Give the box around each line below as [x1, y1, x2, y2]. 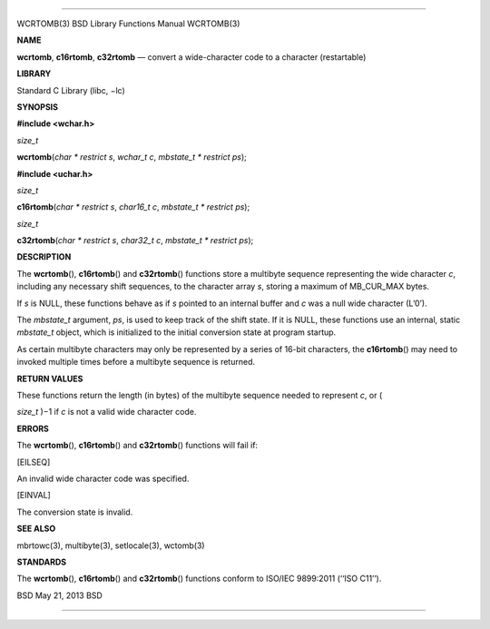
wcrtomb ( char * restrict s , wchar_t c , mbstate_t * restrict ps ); [16, 152, 247, 162]
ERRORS [16, 423, 50, 434]
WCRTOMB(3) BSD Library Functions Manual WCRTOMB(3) [16, 18, 240, 29]
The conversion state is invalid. [16, 506, 133, 517]
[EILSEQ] [16, 457, 51, 467]
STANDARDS [16, 556, 67, 567]
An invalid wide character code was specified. [16, 473, 190, 484]
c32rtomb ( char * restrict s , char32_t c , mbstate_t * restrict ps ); [16, 235, 254, 246]
